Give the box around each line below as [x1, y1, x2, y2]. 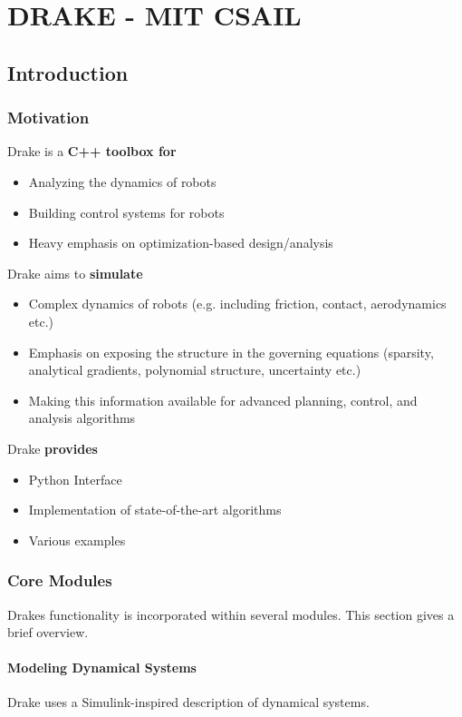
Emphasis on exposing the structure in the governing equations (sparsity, [28, 342, 434, 361]
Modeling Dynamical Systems [7, 658, 197, 677]
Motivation [7, 106, 90, 129]
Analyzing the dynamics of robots [28, 172, 217, 191]
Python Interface [28, 469, 122, 488]
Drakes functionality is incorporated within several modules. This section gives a [7, 604, 455, 624]
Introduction [7, 58, 129, 86]
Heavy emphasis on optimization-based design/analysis [28, 233, 333, 252]
